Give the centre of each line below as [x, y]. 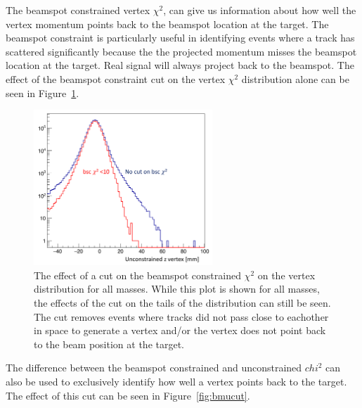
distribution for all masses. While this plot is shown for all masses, [177, 289]
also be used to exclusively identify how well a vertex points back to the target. [176, 381]
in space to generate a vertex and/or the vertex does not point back [180, 330]
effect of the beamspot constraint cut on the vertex [116, 78]
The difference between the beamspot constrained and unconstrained [154, 368]
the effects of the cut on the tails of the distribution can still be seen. [182, 303]
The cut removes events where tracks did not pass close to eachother [181, 316]
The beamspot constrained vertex [78, 10]
